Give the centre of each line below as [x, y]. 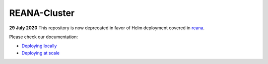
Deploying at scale [40, 53]
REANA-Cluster [42, 13]
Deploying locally [39, 46]
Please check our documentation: [44, 37]
